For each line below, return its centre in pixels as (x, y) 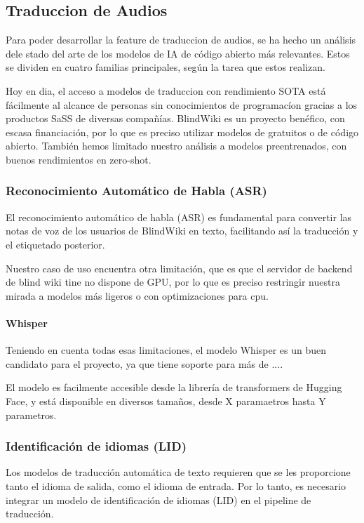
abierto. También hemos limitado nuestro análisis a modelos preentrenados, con (176, 146)
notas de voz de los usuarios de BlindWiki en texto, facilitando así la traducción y (182, 231)
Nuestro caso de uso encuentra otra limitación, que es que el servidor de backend (179, 268)
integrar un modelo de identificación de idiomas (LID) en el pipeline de (159, 499)
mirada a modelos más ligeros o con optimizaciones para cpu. (137, 295)
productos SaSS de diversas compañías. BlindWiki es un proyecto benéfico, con (175, 118)
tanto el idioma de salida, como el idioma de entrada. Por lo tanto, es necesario (176, 485)
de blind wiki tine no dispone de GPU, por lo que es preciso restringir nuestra (173, 282)
